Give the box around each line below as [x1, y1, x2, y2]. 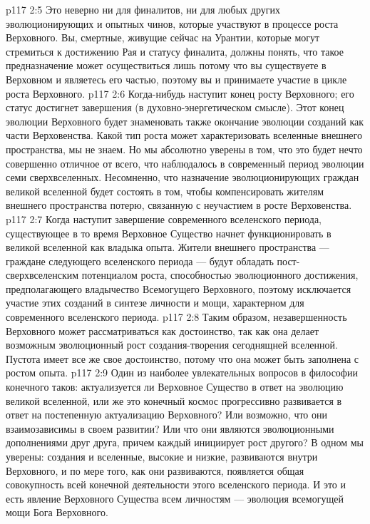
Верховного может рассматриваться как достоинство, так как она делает [6, 323, 319, 338]
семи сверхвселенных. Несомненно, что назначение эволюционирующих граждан [6, 170, 359, 185]
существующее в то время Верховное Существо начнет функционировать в [6, 225, 332, 240]
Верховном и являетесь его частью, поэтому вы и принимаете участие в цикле [6, 71, 347, 86]
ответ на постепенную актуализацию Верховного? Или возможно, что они [6, 407, 327, 422]
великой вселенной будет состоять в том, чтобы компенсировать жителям [6, 183, 324, 198]
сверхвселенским [6, 267, 79, 282]
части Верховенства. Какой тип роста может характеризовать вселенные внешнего [6, 128, 362, 143]
